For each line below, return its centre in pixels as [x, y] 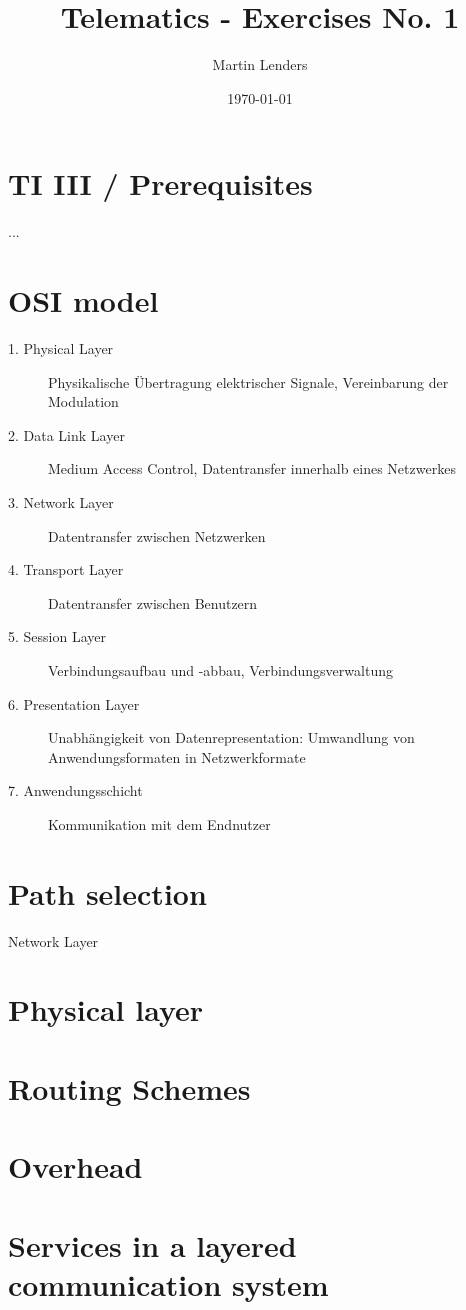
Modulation [83, 401]
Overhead [75, 1166]
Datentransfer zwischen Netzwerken [157, 535]
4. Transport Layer [66, 569]
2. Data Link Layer [66, 434]
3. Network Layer [61, 501]
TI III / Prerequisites [160, 183]
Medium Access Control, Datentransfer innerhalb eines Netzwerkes [252, 468]
